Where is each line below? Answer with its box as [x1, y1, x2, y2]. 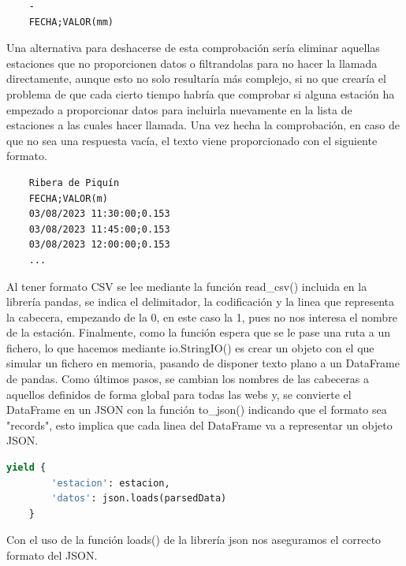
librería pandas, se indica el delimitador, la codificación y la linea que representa [6, 293, 394, 310]
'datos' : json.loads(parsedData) [51, 493, 227, 505]
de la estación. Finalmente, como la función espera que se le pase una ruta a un [6, 324, 391, 341]
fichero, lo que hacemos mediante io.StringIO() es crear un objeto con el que [6, 339, 374, 356]
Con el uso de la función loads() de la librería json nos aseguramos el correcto [6, 531, 382, 548]
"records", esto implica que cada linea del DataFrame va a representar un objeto [6, 416, 393, 433]
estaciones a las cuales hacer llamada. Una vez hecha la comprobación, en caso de [6, 117, 400, 133]
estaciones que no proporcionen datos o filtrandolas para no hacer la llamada [6, 54, 378, 71]
